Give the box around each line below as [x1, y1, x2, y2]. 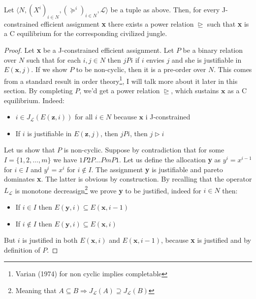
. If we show [31, 64, 67, 75]
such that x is [207, 18, 249, 29]
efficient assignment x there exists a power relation [40, 18, 194, 29]
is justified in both [22, 235, 78, 245]
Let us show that [4, 145, 55, 155]
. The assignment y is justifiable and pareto [91, 164, 223, 174]
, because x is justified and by [160, 235, 251, 245]
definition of [4, 244, 40, 255]
